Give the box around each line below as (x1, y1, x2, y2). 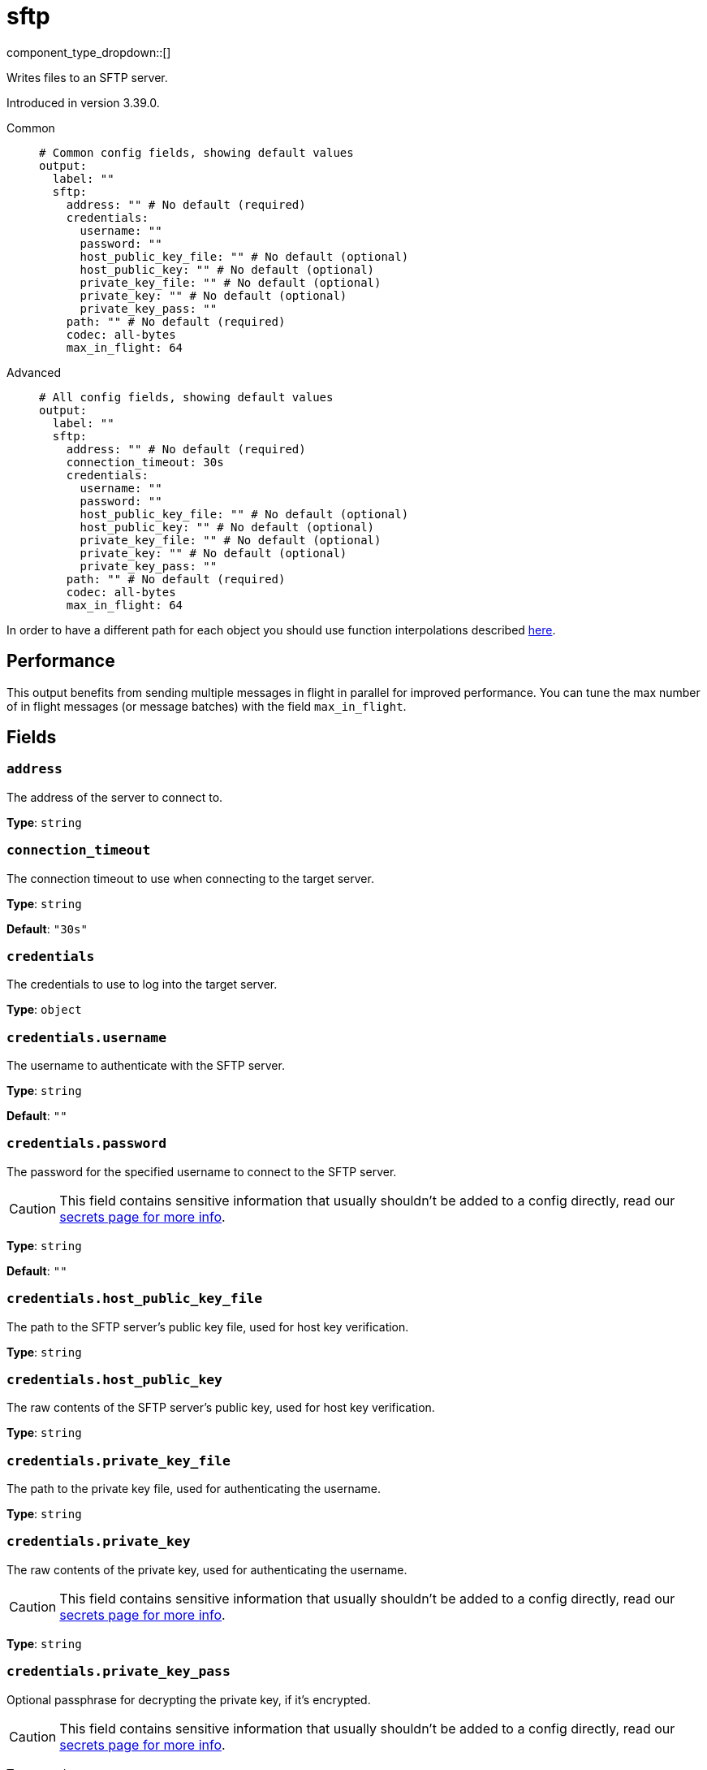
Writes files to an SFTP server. (6, 70, 168, 84)
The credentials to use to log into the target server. (6, 977, 278, 992)
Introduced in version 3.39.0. (6, 95, 160, 110)
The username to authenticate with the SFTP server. (6, 1058, 285, 1073)
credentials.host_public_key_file (6, 1291, 263, 1307)
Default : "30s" (6, 921, 88, 936)
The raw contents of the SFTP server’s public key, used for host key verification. (6, 1400, 435, 1415)
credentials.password (6, 1136, 166, 1152)
